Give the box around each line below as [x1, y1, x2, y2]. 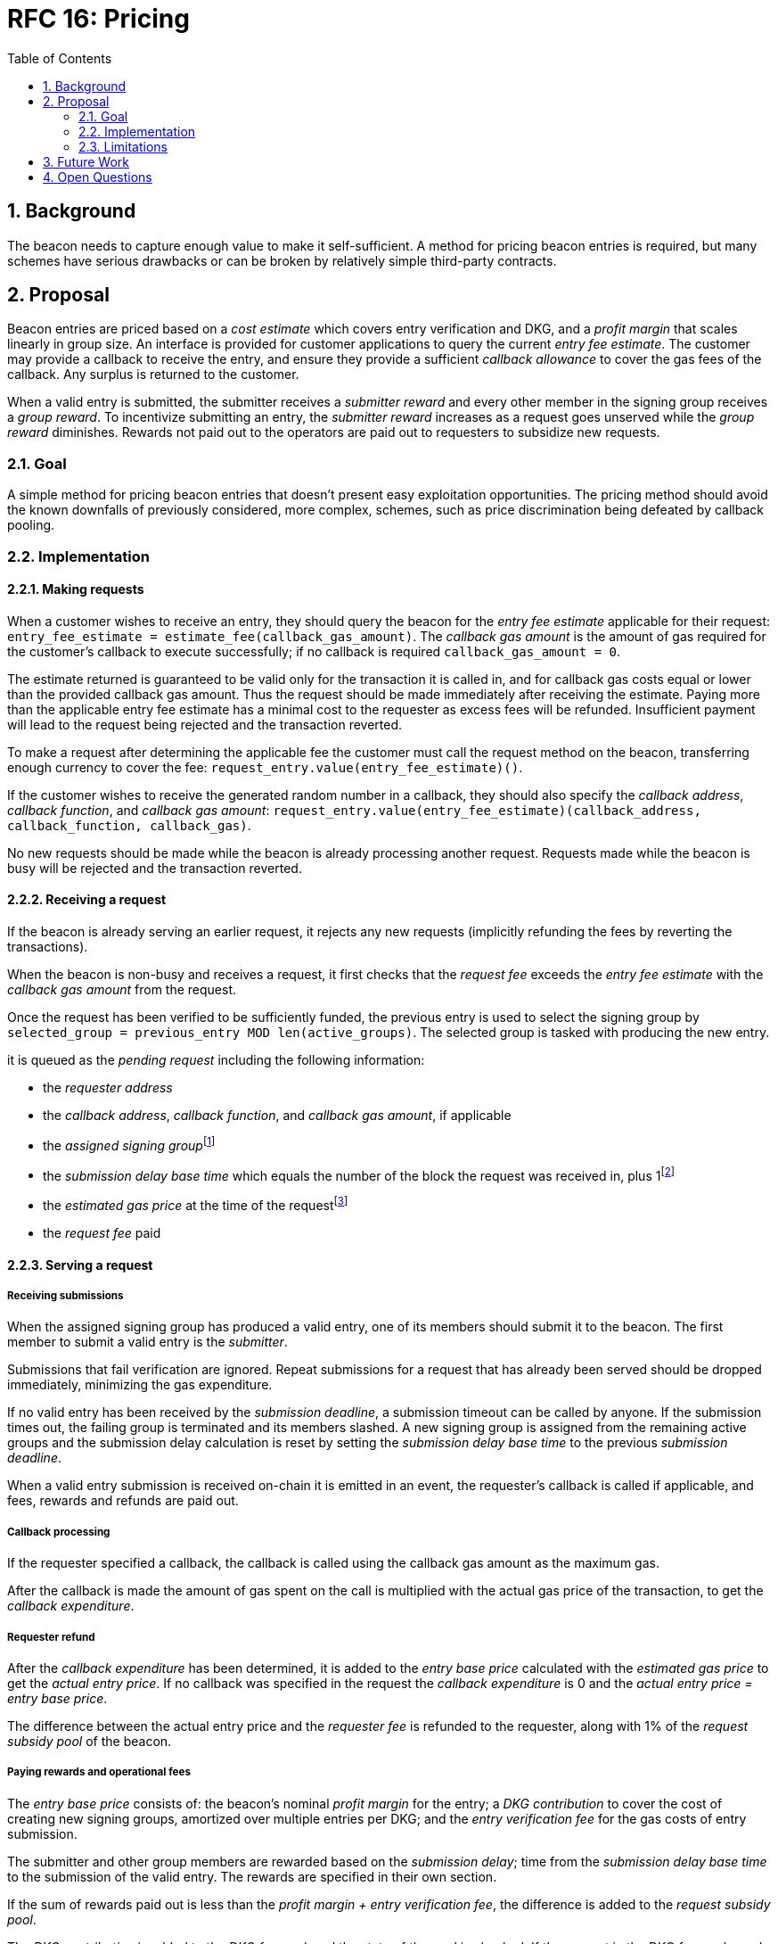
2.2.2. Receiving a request [7, 892, 167, 908]
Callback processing [7, 1525, 111, 1538]
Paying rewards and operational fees [7, 1766, 191, 1779]
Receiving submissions [7, 1289, 124, 1302]
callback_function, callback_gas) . [7, 817, 251, 833]
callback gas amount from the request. [7, 982, 237, 997]
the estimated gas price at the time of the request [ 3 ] [43, 1195, 348, 1213]
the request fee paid [43, 1224, 161, 1240]
